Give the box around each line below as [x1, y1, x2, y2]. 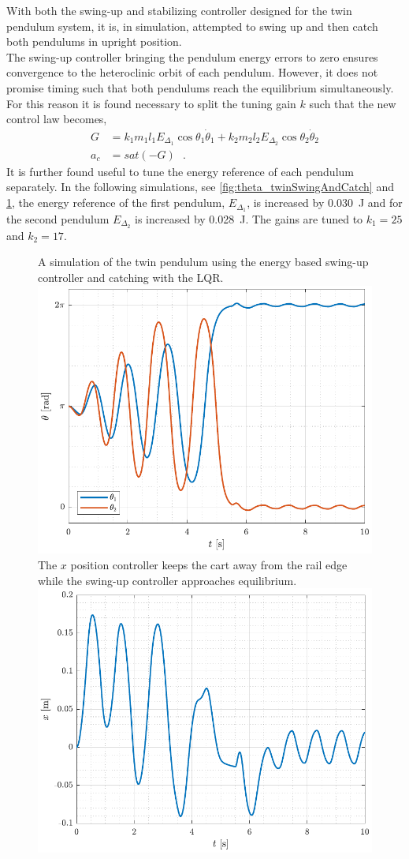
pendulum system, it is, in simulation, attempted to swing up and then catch [6, 17, 378, 34]
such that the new [309, 95, 396, 111]
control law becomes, [6, 111, 107, 127]
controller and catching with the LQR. [38, 268, 224, 285]
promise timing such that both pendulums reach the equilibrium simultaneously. [6, 79, 394, 96]
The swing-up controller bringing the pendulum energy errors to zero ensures [6, 48, 378, 65]
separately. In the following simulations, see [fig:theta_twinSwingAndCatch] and [6, 178, 394, 195]
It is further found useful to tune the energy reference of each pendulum [6, 163, 354, 179]
